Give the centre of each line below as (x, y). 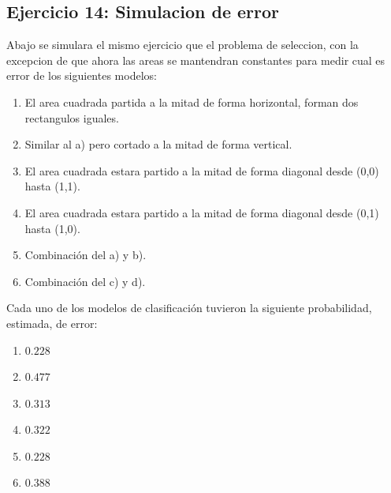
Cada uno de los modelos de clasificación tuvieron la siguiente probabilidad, (189, 308)
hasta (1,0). (52, 228)
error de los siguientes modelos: (82, 75)
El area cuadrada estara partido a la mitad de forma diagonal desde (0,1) (202, 212)
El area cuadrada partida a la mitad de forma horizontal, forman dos (192, 102)
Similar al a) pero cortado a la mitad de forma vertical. (158, 144)
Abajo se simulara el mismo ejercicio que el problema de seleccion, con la (182, 45)
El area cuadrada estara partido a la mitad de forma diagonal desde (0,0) (202, 170)
